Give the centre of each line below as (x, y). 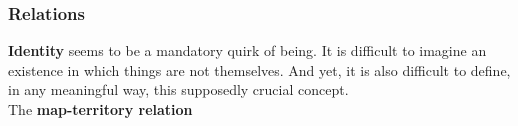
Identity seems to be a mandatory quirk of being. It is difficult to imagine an (247, 50)
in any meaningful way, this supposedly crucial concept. (178, 89)
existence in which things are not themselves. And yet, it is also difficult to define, (259, 69)
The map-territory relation (100, 109)
